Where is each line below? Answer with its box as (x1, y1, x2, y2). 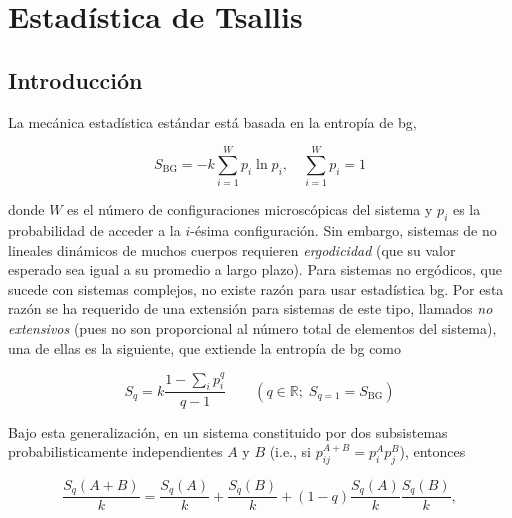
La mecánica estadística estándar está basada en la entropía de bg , (8, 111, 417, 132)
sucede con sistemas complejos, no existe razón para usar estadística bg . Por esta (8, 278, 504, 299)
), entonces (399, 441, 466, 462)
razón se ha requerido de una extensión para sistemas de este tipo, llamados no (8, 298, 493, 319)
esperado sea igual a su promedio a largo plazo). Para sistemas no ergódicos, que (8, 259, 503, 280)
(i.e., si (269, 441, 311, 462)
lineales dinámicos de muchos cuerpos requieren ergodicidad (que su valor (8, 239, 456, 260)
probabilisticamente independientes (8, 441, 223, 462)
